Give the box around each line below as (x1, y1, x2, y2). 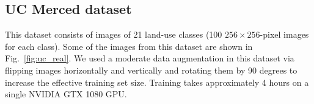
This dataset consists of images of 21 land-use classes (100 (5, 28, 222, 41)
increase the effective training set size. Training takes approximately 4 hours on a (5, 75, 309, 88)
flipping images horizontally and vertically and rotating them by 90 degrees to (5, 63, 298, 76)
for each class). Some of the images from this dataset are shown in (5, 40, 253, 52)
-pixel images (260, 28, 309, 41)
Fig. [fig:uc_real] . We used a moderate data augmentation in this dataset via (5, 52, 294, 64)
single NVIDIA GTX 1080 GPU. (5, 88, 127, 100)
